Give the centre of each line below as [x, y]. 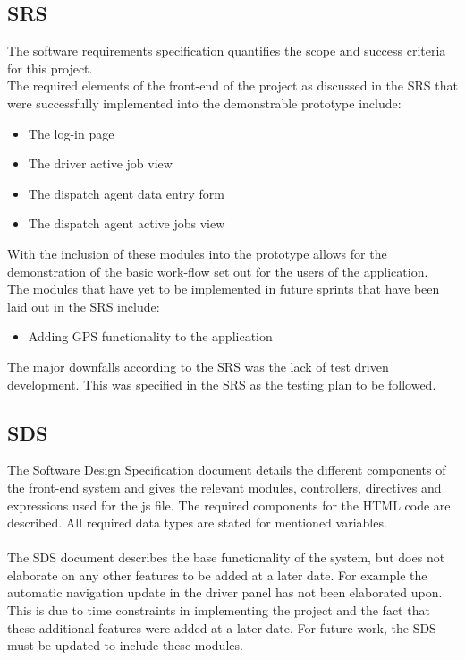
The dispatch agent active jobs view [127, 223]
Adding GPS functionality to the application [150, 336]
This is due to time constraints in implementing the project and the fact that [219, 610]
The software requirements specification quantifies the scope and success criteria [227, 51]
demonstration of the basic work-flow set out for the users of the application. [218, 271]
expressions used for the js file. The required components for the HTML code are [229, 505]
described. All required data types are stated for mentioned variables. [197, 523]
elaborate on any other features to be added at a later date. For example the [217, 574]
